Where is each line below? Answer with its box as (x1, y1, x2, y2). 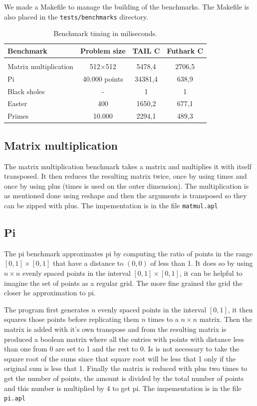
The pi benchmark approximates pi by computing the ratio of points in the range (4, 248, 253, 258)
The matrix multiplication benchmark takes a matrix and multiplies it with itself (4, 161, 252, 171)
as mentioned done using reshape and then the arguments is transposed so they (4, 190, 247, 201)
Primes (7, 111, 29, 121)
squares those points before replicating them (4, 314, 139, 324)
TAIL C (132, 45, 160, 56)
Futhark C (167, 45, 204, 56)
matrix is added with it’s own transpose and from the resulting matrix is (4, 324, 227, 334)
